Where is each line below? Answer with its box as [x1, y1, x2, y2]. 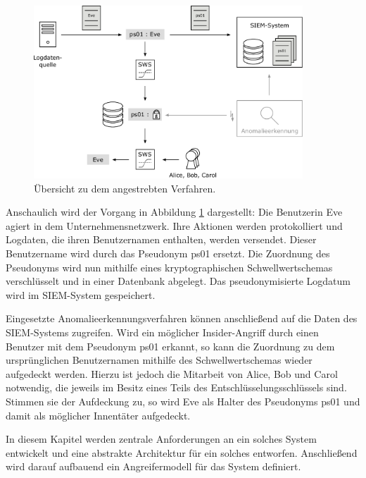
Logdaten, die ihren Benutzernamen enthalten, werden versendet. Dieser [6, 232, 317, 247]
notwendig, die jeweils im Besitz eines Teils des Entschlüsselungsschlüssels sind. [6, 380, 347, 395]
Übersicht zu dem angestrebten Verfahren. [34, 180, 216, 195]
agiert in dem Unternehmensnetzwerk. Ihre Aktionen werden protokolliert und [6, 218, 343, 233]
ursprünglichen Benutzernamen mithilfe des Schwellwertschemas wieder [6, 353, 313, 367]
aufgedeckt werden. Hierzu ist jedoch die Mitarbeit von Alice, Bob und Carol [6, 366, 338, 381]
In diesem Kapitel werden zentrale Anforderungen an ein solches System [6, 431, 317, 446]
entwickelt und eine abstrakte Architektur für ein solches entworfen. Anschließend [6, 445, 358, 460]
